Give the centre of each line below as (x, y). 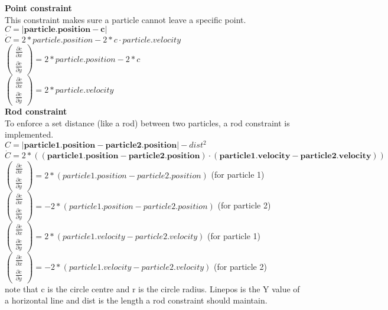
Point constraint (38, 8)
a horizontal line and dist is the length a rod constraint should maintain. (136, 300)
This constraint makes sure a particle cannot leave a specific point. (125, 19)
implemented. (29, 134)
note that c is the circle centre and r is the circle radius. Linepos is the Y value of (152, 288)
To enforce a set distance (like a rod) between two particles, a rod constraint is (147, 123)
